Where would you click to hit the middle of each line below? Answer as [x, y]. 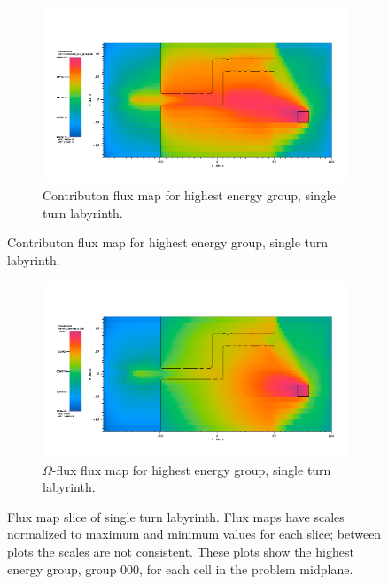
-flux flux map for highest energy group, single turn [191, 469]
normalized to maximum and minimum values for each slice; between [194, 534]
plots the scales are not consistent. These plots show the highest [181, 551]
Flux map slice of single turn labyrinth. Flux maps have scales [176, 516]
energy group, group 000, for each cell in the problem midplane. [180, 568]
